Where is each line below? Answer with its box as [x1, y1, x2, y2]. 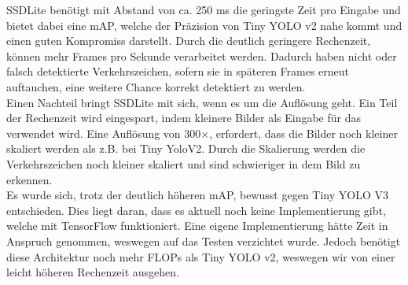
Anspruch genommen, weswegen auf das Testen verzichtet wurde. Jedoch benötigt [6, 232, 401, 249]
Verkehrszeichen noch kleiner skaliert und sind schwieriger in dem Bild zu [6, 155, 361, 172]
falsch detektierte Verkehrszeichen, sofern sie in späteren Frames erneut [6, 63, 350, 80]
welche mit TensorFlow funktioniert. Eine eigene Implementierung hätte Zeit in [6, 217, 388, 234]
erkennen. [6, 171, 53, 187]
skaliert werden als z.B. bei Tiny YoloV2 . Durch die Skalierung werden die [6, 140, 366, 157]
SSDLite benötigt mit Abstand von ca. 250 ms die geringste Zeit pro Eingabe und [6, 2, 401, 17]
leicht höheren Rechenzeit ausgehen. [6, 264, 180, 280]
